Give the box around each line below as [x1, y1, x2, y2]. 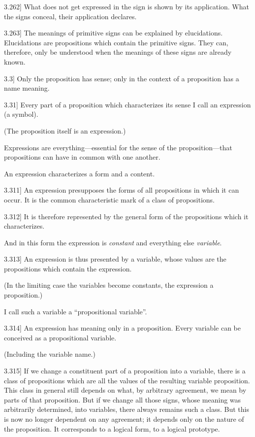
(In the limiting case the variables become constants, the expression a [4, 280, 214, 290]
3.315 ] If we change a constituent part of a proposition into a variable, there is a [4, 366, 246, 376]
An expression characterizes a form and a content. [4, 168, 155, 178]
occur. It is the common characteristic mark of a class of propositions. [4, 194, 215, 204]
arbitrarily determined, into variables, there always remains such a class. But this [4, 404, 249, 414]
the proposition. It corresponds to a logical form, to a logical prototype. [4, 423, 220, 434]
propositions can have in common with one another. [4, 152, 160, 162]
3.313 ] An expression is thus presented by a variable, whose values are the [4, 254, 226, 264]
